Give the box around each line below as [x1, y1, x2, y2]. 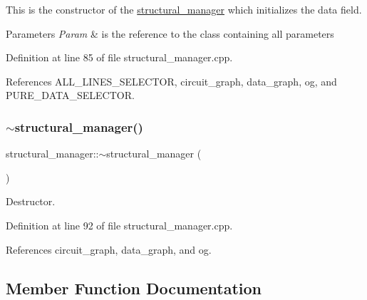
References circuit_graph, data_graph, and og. [6, 242, 212, 257]
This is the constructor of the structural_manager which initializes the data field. [6, 2, 362, 16]
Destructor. [6, 194, 56, 209]
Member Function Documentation [6, 276, 262, 299]
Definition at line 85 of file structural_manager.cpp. [6, 50, 233, 65]
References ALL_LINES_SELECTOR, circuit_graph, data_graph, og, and [6, 73, 337, 88]
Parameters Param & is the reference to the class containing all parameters [6, 26, 334, 41]
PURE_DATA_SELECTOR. [6, 88, 135, 103]
